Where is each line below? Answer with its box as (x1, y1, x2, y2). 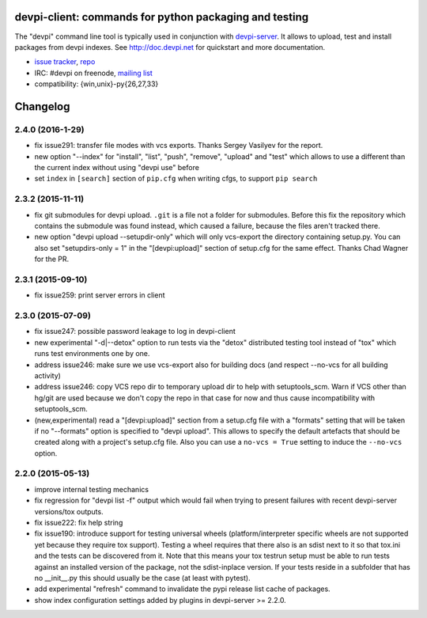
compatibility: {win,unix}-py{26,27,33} (34, 79, 159, 89)
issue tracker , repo (34, 57, 96, 66)
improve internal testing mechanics (34, 484, 149, 494)
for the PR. (34, 254, 70, 264)
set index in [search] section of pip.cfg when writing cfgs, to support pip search (34, 174, 318, 184)
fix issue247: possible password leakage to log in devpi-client (34, 327, 236, 336)
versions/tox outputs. (34, 506, 104, 516)
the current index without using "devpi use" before (34, 163, 199, 173)
